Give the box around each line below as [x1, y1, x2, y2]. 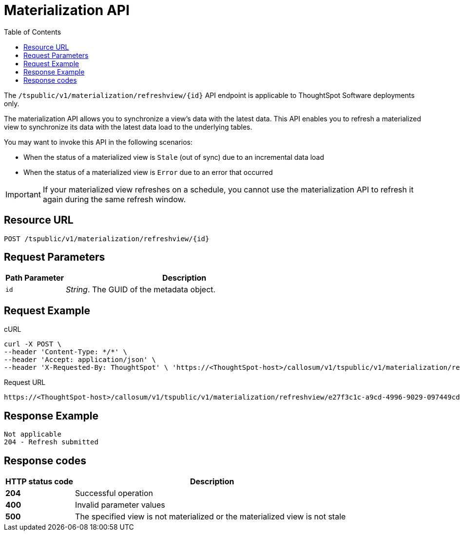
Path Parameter [5, 273, 64, 283]
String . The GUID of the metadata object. [66, 285, 216, 295]
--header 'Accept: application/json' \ [4, 356, 156, 364]
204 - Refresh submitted [4, 438, 98, 446]
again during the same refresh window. [42, 194, 186, 204]
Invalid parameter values [75, 499, 165, 510]
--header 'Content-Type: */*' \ [4, 348, 127, 356]
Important [5, 189, 41, 199]
